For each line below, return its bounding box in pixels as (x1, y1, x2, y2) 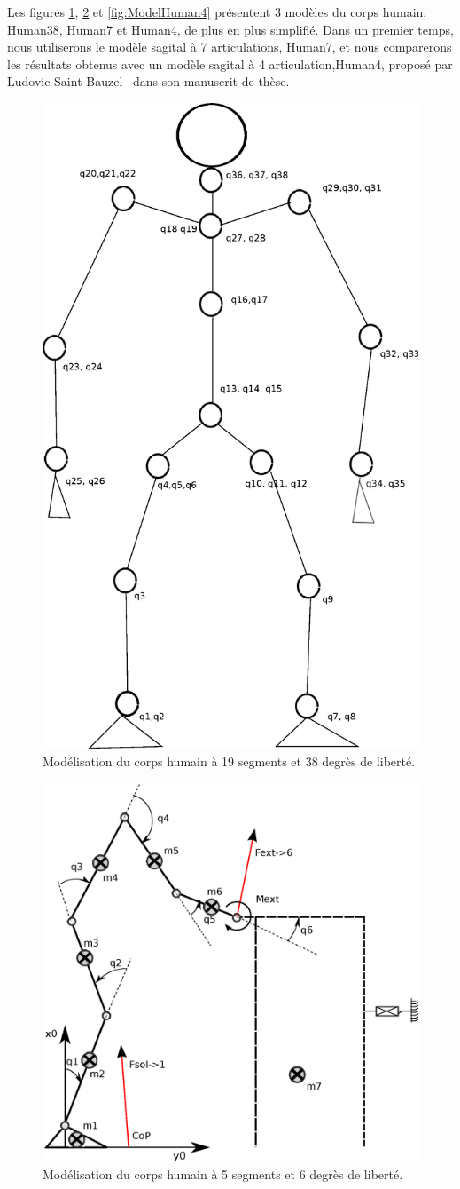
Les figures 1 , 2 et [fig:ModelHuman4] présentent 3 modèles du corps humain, (7, 3, 427, 20)
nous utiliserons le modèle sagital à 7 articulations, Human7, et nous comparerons (7, 37, 452, 56)
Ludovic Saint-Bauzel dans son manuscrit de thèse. (7, 72, 290, 91)
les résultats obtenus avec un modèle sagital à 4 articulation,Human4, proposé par (7, 54, 453, 73)
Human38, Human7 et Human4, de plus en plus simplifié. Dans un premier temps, (7, 20, 454, 38)
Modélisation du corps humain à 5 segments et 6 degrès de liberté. (43, 1165, 403, 1184)
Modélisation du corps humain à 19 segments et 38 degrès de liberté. (43, 751, 416, 770)
